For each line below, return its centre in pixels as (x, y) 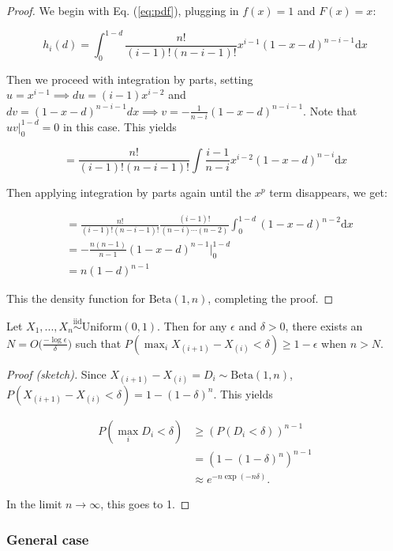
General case (48, 539)
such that (98, 343)
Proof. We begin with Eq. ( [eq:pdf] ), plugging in (123, 10)
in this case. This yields (120, 126)
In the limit (34, 504)
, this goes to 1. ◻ (145, 504)
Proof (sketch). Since (56, 374)
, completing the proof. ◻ (271, 298)
